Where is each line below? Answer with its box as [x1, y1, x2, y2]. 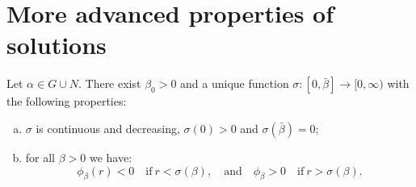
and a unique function [180, 75, 289, 92]
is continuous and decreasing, [36, 119, 180, 136]
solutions [6, 28, 107, 61]
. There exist [78, 75, 141, 92]
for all [25, 148, 56, 165]
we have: [89, 148, 132, 165]
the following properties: [6, 93, 127, 110]
